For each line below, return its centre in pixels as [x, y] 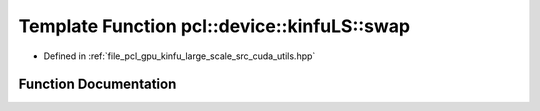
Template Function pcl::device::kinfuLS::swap [214, 26]
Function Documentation [97, 84]
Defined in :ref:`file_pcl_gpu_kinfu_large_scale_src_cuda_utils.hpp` [179, 56]
